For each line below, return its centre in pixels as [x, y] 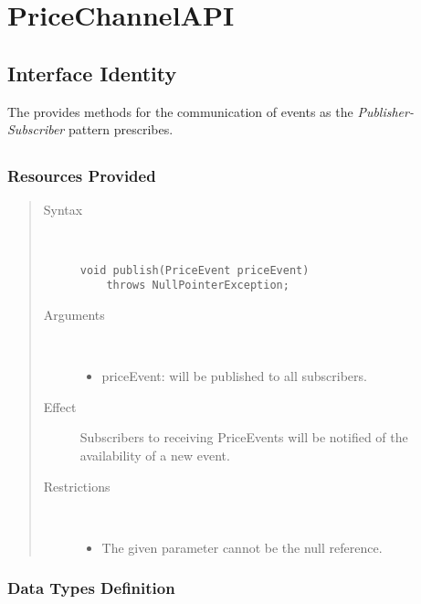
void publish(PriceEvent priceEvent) [195, 270]
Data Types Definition [91, 588]
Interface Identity [92, 73]
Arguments [74, 314]
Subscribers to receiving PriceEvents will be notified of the [244, 437]
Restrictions [77, 486]
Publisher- [385, 111]
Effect [60, 406]
